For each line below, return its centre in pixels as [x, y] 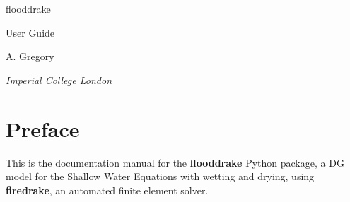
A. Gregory [30, 56]
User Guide [30, 32]
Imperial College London [59, 79]
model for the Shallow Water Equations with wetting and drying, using [160, 176]
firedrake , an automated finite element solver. [107, 190]
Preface [43, 128]
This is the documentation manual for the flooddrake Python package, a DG [175, 162]
